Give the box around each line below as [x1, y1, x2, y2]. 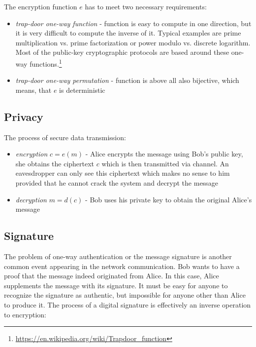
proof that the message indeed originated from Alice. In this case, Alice [4, 270, 219, 281]
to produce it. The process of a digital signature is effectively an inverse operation [4, 299, 251, 309]
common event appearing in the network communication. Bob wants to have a [4, 261, 240, 271]
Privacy [4, 109, 43, 124]
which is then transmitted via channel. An [101, 158, 229, 168]
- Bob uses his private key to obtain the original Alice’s [85, 194, 252, 204]
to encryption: [4, 309, 47, 319]
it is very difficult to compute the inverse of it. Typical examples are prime [15, 28, 241, 38]
